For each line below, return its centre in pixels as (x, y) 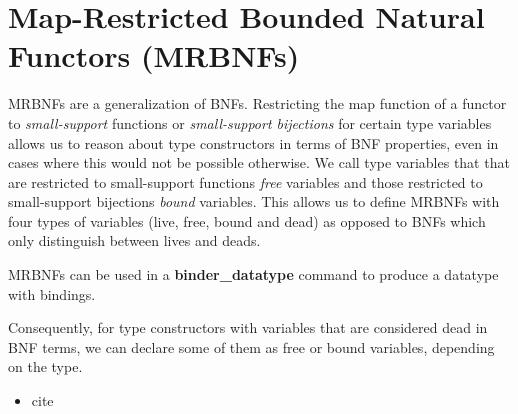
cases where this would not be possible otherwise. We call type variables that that (259, 162)
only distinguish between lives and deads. (134, 240)
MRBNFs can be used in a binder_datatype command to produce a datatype (253, 274)
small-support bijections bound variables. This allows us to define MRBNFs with (254, 201)
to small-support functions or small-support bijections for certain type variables (250, 122)
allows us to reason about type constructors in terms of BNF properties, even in (253, 142)
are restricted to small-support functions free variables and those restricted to (245, 181)
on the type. (45, 366)
